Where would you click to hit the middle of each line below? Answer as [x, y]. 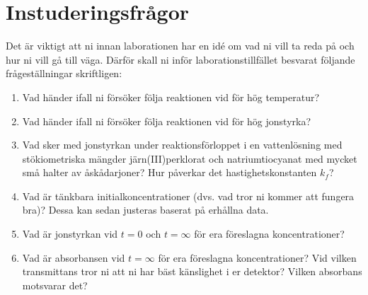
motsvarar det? [55, 285]
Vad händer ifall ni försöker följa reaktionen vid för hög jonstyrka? [167, 121]
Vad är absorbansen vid [74, 257]
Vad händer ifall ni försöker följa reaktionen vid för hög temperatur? [171, 97]
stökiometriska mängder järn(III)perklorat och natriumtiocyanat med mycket [190, 158]
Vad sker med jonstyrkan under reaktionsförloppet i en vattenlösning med [182, 145]
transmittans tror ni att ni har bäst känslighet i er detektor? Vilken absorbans [192, 271]
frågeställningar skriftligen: [64, 73]
